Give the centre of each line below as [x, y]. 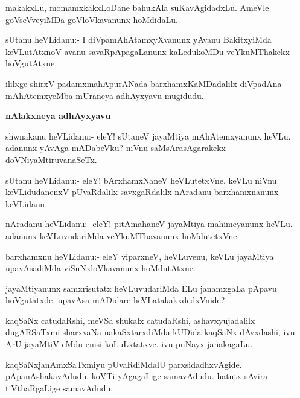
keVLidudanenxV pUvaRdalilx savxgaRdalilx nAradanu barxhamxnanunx [142, 192]
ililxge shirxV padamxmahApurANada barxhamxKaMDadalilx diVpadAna [144, 83]
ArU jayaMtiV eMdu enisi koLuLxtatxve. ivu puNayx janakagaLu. [129, 344]
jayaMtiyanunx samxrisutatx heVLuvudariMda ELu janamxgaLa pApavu [141, 288]
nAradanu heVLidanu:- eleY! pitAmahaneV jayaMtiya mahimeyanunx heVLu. [149, 224]
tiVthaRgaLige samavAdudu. [59, 387]
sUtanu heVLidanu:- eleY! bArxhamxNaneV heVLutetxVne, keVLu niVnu [141, 180]
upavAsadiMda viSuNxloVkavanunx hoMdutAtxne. [101, 268]
